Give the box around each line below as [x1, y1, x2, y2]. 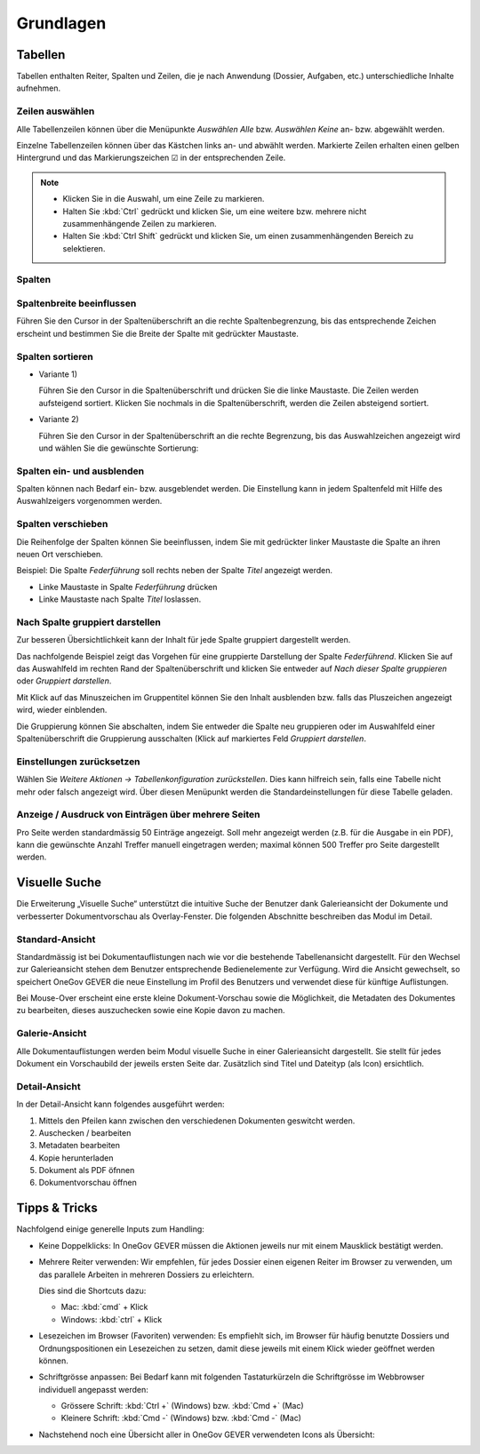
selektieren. [62, 243, 106, 253]
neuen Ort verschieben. [16, 548, 104, 559]
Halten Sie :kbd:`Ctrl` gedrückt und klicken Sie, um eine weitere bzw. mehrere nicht [62, 205, 367, 217]
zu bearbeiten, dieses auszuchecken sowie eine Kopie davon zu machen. [16, 1005, 285, 1016]
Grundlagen [16, 13, 107, 33]
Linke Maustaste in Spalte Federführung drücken [38, 581, 218, 592]
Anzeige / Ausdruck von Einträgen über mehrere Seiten [16, 809, 260, 821]
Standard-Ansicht [16, 933, 96, 946]
